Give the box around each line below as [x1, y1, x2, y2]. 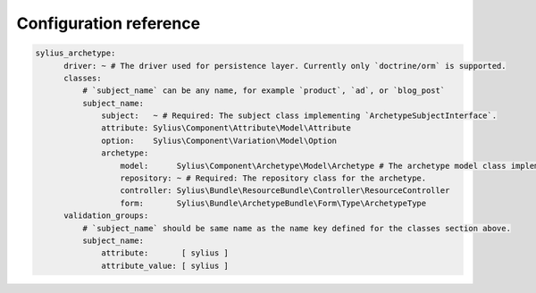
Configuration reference [16, 13, 201, 33]
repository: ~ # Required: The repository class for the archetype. [120, 173, 427, 183]
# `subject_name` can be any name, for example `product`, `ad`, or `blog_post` [81, 86, 446, 96]
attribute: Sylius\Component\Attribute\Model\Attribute [101, 123, 352, 133]
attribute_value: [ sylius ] [101, 260, 230, 271]
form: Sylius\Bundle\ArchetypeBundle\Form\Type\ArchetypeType [120, 197, 427, 208]
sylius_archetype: [35, 48, 116, 58]
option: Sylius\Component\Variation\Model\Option [101, 135, 338, 146]
